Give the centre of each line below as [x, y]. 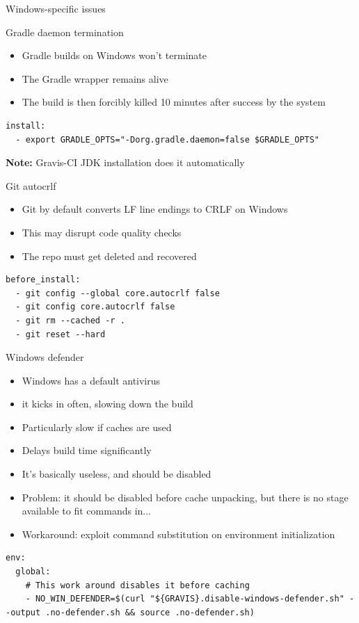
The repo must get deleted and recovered [109, 256]
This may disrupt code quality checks [102, 232]
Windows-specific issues [56, 8]
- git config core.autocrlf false [95, 307]
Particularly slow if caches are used [97, 427]
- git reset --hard [61, 334]
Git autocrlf [31, 185]
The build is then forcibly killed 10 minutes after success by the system [174, 102]
